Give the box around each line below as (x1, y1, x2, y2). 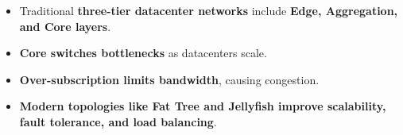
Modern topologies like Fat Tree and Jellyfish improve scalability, (19, 98, 386, 114)
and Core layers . (19, 17, 111, 34)
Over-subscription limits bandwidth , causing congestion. (19, 71, 320, 87)
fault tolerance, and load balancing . (19, 113, 217, 129)
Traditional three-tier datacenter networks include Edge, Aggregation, (19, 2, 398, 18)
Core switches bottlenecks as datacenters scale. (19, 44, 267, 61)
